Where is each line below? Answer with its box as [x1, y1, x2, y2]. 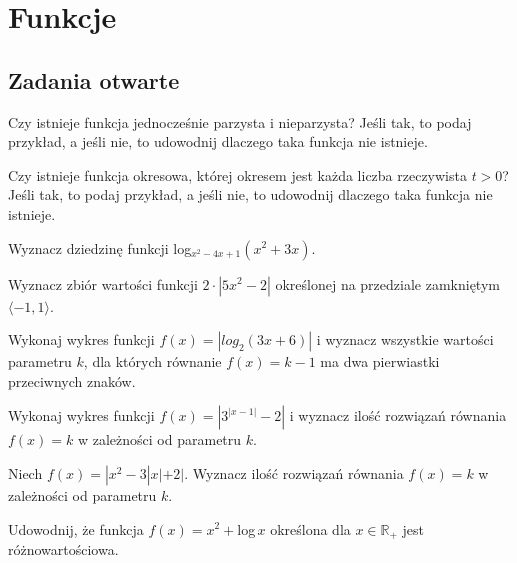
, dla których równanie [83, 351, 222, 372]
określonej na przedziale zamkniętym [275, 273, 500, 294]
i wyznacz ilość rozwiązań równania [289, 405, 507, 426]
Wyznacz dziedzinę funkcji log [8, 237, 192, 258]
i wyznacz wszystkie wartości [316, 329, 494, 350]
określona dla [270, 518, 351, 539]
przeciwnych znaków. [8, 370, 136, 391]
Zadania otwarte [8, 64, 180, 95]
